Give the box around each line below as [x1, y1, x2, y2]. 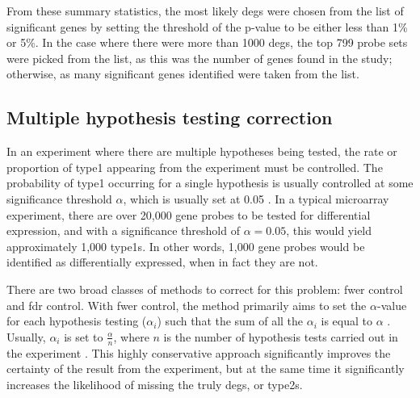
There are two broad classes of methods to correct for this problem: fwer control [6, 280, 403, 297]
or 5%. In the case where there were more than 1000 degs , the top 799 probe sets [6, 34, 408, 51]
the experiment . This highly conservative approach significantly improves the [6, 344, 391, 361]
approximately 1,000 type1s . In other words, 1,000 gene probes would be [6, 237, 365, 254]
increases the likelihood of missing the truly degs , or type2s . [6, 375, 303, 392]
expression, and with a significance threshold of [6, 222, 240, 239]
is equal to [321, 312, 372, 329]
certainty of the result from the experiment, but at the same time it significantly [6, 360, 405, 377]
